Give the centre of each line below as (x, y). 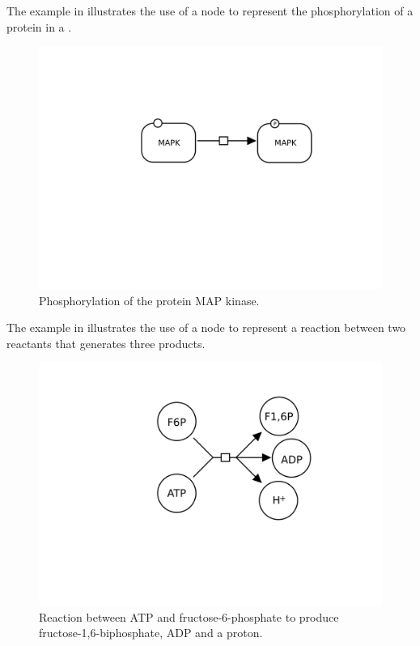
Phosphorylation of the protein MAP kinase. (149, 300)
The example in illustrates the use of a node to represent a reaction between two (206, 327)
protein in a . (39, 26)
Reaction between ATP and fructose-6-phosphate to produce (189, 616)
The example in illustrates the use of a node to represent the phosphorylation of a (210, 11)
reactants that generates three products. (106, 343)
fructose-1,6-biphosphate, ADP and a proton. (151, 633)
